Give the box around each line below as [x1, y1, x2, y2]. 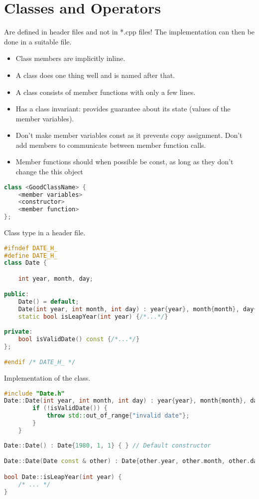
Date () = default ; [18, 298, 79, 306]
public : [4, 291, 29, 298]
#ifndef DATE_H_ [4, 244, 58, 252]
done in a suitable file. [4, 36, 72, 46]
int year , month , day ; [18, 275, 94, 282]
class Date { [4, 259, 47, 267]
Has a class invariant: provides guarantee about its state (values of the [15, 103, 231, 114]
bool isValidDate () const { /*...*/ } [18, 335, 140, 343]
